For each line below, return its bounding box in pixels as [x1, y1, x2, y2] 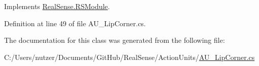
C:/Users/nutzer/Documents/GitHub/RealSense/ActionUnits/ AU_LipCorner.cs [4, 51, 255, 62]
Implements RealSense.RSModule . [4, 1, 110, 11]
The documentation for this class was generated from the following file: [4, 35, 225, 45]
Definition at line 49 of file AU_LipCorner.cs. [4, 18, 146, 28]
